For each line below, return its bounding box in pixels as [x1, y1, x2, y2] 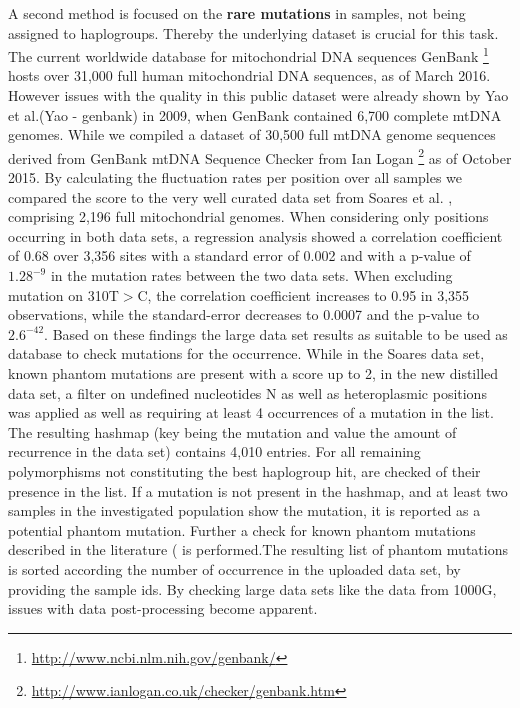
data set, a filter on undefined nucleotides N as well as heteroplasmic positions [8, 382, 487, 403]
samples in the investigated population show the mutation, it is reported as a [8, 500, 481, 521]
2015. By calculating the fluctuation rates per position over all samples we [8, 167, 463, 188]
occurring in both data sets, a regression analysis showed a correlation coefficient [8, 225, 503, 246]
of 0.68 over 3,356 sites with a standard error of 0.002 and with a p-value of [8, 245, 471, 266]
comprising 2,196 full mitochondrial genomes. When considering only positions [8, 206, 489, 227]
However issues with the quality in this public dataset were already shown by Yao [8, 85, 509, 106]
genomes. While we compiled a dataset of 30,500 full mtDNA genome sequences [8, 124, 496, 145]
